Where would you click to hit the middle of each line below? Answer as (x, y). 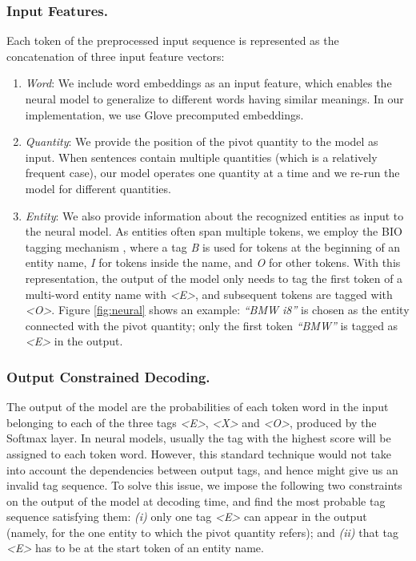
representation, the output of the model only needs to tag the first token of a (214, 278)
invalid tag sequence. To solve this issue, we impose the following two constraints (204, 485)
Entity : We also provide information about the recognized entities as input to (214, 215)
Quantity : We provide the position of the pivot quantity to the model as (202, 141)
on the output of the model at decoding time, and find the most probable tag (196, 500)
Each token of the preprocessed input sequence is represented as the (173, 40)
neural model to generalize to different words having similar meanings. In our (214, 99)
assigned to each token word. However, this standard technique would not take (199, 453)
